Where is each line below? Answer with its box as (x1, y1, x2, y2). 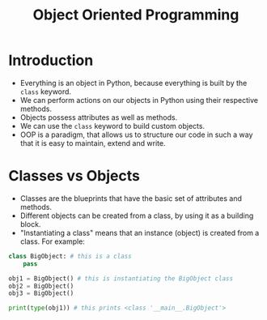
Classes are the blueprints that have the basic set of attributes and (19, 193, 243, 203)
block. (19, 219, 41, 228)
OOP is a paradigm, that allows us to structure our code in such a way (19, 130, 253, 139)
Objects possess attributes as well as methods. (19, 112, 178, 122)
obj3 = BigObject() (8, 289, 74, 297)
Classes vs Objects (8, 167, 140, 186)
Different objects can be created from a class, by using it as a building (19, 211, 254, 220)
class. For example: (19, 237, 85, 246)
